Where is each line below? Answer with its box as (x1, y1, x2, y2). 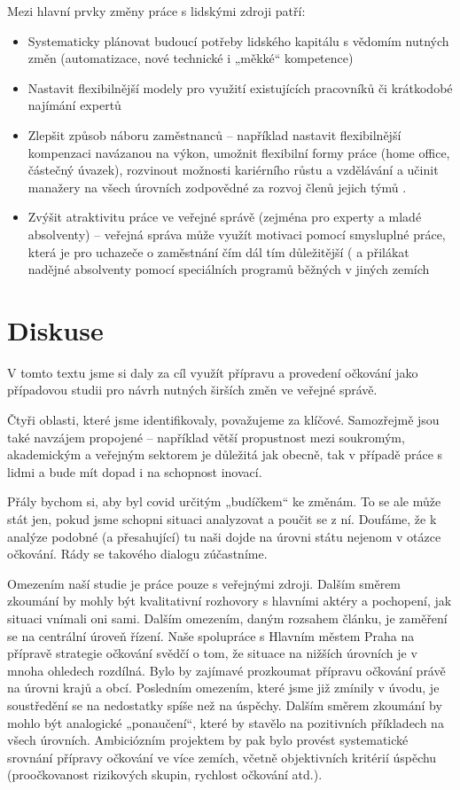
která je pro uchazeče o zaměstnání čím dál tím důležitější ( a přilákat (27, 242, 409, 261)
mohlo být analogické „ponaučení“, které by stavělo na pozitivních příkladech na (7, 713, 444, 731)
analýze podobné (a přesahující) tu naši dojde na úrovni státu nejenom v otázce (7, 527, 441, 545)
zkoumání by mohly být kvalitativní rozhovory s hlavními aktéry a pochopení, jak (7, 591, 452, 610)
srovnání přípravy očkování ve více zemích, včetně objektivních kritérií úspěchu (7, 747, 437, 766)
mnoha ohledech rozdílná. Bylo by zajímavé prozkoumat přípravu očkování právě (7, 661, 446, 679)
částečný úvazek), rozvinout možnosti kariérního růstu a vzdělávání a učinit (27, 160, 439, 179)
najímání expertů (27, 96, 121, 114)
